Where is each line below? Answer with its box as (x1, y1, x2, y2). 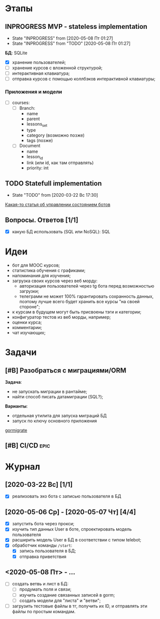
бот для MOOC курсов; (12, 262, 60, 268)
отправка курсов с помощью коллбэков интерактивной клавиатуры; (12, 76, 156, 82)
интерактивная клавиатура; (12, 70, 70, 76)
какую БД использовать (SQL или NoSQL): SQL (12, 228, 110, 234)
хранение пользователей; (12, 60, 66, 65)
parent (26, 116, 40, 122)
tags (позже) (26, 138, 53, 144)
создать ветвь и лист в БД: (12, 581, 69, 587)
